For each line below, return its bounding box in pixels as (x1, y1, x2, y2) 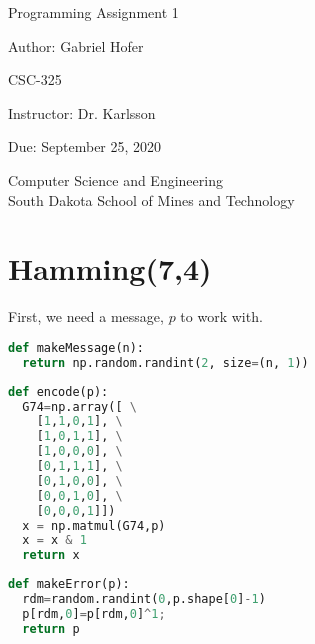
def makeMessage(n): (8, 340, 145, 355)
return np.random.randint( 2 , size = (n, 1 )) (22, 355, 309, 370)
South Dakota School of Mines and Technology (8, 189, 295, 210)
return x (22, 548, 80, 563)
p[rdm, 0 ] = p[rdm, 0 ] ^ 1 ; (22, 606, 166, 621)
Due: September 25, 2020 (8, 136, 162, 157)
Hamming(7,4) (8, 248, 212, 289)
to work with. (180, 306, 263, 327)
